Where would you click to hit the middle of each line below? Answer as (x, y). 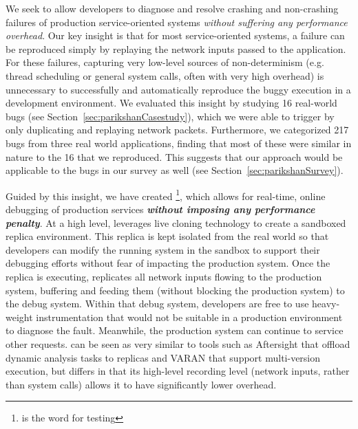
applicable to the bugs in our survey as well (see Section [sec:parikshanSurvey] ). (175, 170)
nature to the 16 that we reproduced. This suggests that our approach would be (174, 156)
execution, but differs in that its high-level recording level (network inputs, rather (178, 371)
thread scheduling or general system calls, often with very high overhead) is (165, 75)
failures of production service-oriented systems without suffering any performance (177, 22)
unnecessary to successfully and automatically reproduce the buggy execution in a (178, 89)
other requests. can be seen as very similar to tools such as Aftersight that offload (178, 343)
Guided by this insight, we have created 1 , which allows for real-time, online (166, 195)
